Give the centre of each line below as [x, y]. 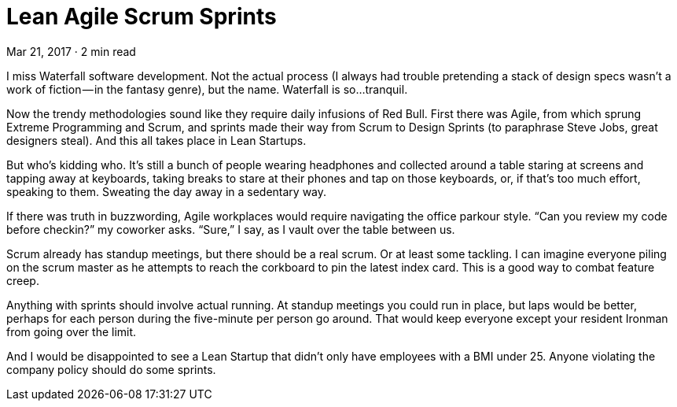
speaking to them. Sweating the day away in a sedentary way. [167, 191]
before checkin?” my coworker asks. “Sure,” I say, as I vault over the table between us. [231, 229]
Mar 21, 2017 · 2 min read [71, 51]
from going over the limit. [72, 331]
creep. [23, 280]
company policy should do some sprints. [111, 369]
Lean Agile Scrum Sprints [142, 17]
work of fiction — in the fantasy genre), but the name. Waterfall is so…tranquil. [207, 89]
